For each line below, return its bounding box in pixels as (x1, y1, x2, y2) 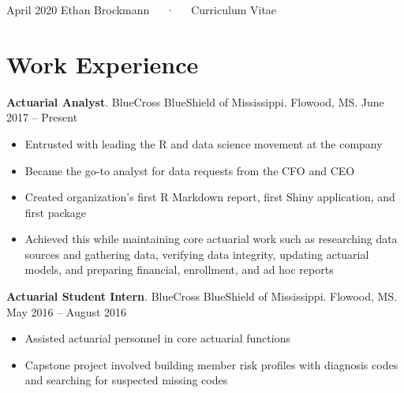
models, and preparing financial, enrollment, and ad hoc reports (24, 261, 334, 278)
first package (24, 204, 86, 220)
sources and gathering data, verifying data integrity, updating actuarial (24, 245, 369, 262)
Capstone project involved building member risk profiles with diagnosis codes (24, 356, 398, 372)
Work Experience (6, 47, 199, 80)
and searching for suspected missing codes (24, 372, 228, 388)
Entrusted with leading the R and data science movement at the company (24, 135, 383, 152)
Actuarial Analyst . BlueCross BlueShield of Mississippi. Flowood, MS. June (6, 93, 384, 110)
